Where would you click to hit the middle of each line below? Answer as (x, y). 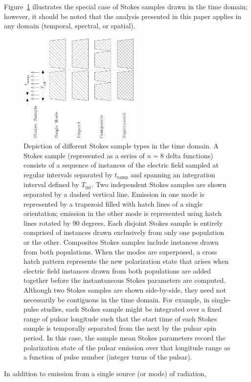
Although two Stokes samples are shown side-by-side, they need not (125, 289)
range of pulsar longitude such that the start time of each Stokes (120, 318)
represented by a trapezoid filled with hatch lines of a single (113, 203)
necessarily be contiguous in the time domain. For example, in (117, 299)
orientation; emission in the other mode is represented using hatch (123, 213)
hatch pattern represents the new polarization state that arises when (126, 261)
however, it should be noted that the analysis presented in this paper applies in (123, 16)
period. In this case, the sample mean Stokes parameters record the (125, 337)
